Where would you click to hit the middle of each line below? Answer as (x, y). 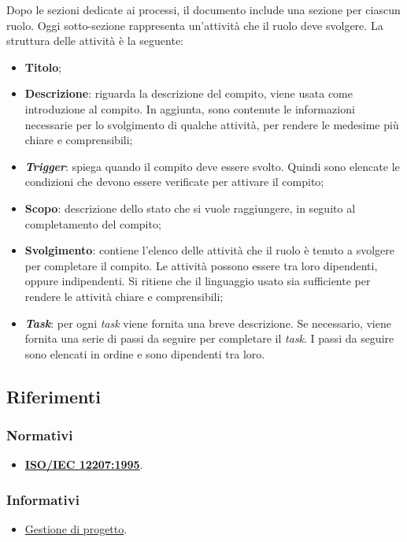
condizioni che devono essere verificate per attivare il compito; (174, 182)
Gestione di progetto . (76, 529)
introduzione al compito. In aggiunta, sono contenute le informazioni (190, 108)
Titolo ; (43, 67)
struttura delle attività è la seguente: (95, 41)
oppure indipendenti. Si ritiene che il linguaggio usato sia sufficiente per (198, 281)
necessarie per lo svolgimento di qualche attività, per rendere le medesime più (212, 124)
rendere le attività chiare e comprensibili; (124, 296)
